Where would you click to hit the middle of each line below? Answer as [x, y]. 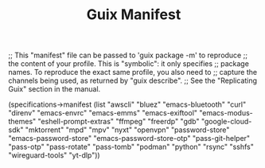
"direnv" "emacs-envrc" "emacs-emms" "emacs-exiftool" [103, 113]
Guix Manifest [134, 15]
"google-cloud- [226, 122]
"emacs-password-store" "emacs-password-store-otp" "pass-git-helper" [129, 139]
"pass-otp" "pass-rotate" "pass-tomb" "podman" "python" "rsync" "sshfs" [131, 147]
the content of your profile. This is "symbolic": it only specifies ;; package [129, 64]
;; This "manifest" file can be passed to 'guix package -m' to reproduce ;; [128, 55]
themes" [22, 122]
